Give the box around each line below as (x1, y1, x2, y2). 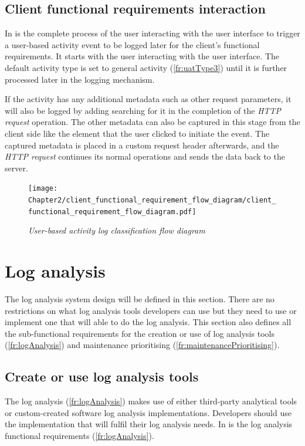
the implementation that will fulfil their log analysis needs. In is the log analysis (5, 418, 293, 430)
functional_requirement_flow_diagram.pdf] (28, 207, 196, 216)
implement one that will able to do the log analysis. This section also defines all (5, 316, 292, 328)
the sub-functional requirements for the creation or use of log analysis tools (5, 327, 274, 339)
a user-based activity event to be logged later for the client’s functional (5, 38, 260, 50)
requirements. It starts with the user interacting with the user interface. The (5, 50, 280, 62)
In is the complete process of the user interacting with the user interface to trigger (5, 27, 300, 39)
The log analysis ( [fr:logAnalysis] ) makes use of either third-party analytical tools (5, 395, 297, 407)
